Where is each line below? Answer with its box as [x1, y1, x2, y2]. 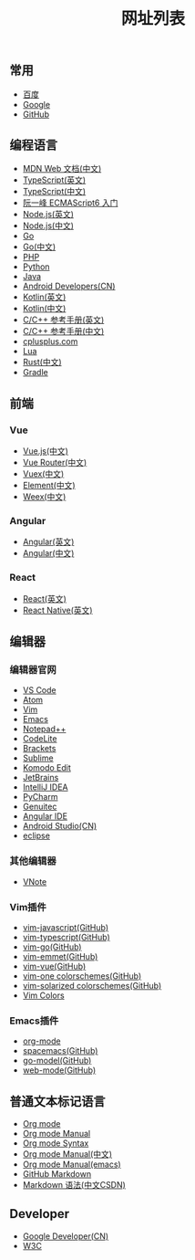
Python [22, 261, 50, 272]
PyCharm [22, 792, 58, 803]
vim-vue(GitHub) [22, 961, 87, 971]
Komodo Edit [22, 762, 71, 773]
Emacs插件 [9, 1014, 59, 1027]
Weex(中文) [22, 491, 67, 502]
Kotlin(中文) [22, 303, 67, 314]
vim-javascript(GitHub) [22, 921, 109, 932]
